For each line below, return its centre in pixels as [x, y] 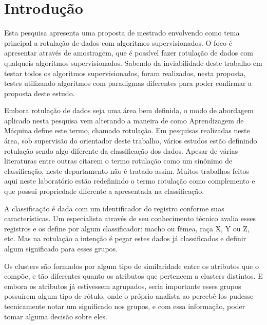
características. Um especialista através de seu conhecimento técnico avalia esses [130, 218]
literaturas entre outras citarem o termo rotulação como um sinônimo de [118, 161]
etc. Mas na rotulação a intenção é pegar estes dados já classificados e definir [125, 238]
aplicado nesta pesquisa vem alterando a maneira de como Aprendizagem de [124, 120]
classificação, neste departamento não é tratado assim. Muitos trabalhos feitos [127, 170]
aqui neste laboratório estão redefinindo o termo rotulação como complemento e [130, 181]
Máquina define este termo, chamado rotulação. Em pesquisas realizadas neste [127, 130]
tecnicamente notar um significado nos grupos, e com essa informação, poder [125, 306]
